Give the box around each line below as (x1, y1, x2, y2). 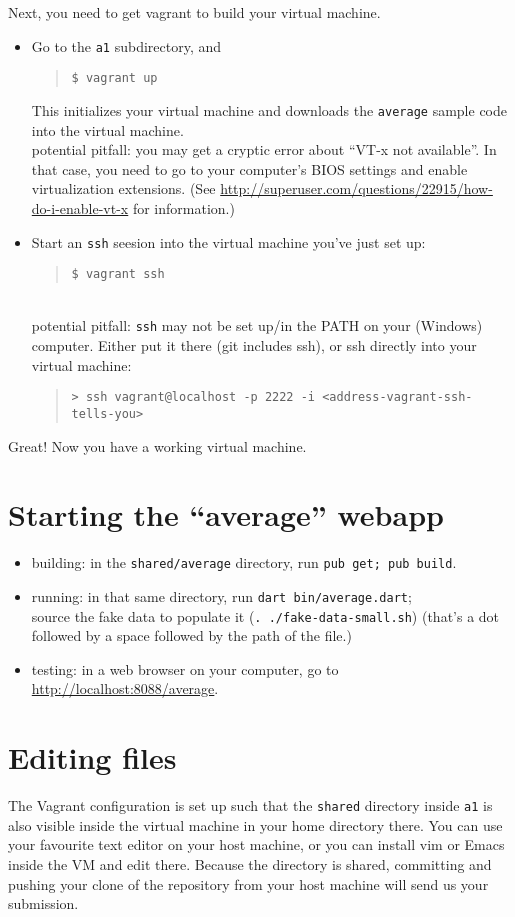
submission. (8, 893, 79, 914)
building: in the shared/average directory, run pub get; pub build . (31, 552, 457, 573)
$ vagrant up (71, 71, 158, 86)
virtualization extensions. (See (31, 178, 216, 199)
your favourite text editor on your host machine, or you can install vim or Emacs (8, 834, 505, 855)
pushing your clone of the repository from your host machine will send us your (8, 873, 489, 894)
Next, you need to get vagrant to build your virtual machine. (8, 2, 381, 22)
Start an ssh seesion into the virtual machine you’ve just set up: (31, 231, 426, 252)
